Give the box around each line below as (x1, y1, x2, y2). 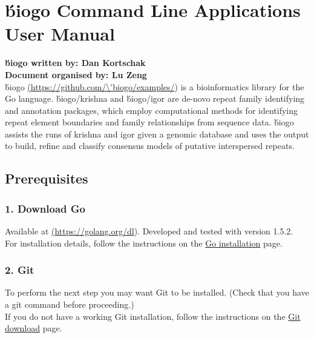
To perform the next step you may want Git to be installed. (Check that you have (5, 286, 309, 299)
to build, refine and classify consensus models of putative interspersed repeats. (5, 139, 295, 152)
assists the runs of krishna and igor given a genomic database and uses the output (5, 127, 309, 140)
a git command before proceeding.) (5, 298, 134, 311)
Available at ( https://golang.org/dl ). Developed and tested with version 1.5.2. (5, 225, 293, 237)
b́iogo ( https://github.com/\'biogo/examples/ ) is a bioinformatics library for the (5, 80, 304, 93)
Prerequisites (5, 169, 88, 188)
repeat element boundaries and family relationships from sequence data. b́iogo (5, 116, 294, 128)
